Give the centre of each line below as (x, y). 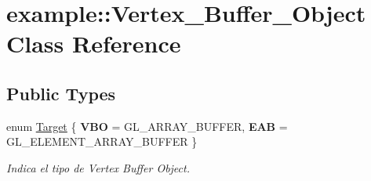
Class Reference (94, 43)
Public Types (61, 93)
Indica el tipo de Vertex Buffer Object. (98, 167)
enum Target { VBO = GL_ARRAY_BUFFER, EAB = (147, 126)
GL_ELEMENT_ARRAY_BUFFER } (102, 141)
